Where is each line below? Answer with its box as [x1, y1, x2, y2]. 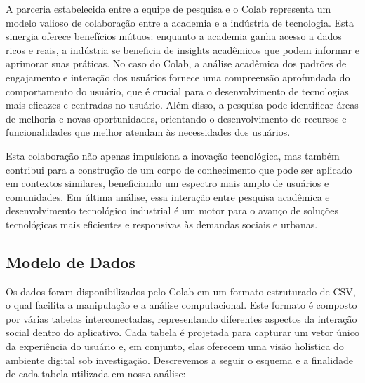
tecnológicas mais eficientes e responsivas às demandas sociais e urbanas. [6, 216, 318, 231]
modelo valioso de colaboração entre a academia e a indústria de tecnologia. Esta [6, 15, 354, 29]
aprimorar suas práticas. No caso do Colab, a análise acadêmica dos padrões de [6, 56, 347, 71]
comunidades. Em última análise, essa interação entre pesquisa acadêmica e [6, 189, 330, 204]
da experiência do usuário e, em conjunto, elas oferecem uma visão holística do [6, 339, 344, 354]
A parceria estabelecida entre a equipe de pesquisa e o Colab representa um [6, 1, 331, 15]
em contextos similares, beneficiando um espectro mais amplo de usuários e [6, 176, 329, 190]
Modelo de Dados [6, 251, 135, 272]
